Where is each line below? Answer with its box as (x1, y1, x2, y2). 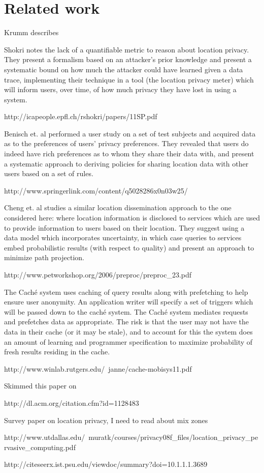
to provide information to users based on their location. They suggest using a (4, 222, 245, 233)
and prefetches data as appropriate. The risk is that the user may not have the (4, 316, 249, 327)
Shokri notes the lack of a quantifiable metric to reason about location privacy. (4, 44, 249, 54)
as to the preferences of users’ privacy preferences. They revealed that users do (4, 138, 249, 149)
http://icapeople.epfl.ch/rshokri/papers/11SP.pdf (4, 111, 157, 122)
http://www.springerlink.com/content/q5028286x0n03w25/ (4, 185, 188, 196)
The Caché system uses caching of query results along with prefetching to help (4, 286, 248, 297)
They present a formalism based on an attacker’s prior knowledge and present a (4, 54, 252, 65)
